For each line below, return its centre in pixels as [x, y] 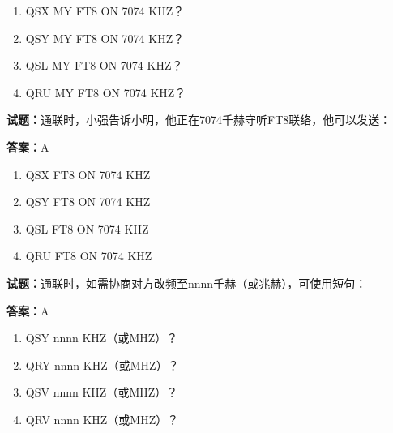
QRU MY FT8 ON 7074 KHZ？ [106, 92]
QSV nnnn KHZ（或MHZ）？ [102, 392]
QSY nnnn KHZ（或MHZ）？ [102, 338]
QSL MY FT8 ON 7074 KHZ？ [104, 65]
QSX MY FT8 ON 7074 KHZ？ [105, 11]
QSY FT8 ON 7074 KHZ [88, 201]
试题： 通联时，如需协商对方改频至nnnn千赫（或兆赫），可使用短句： [187, 283]
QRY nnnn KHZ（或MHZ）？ [102, 364]
